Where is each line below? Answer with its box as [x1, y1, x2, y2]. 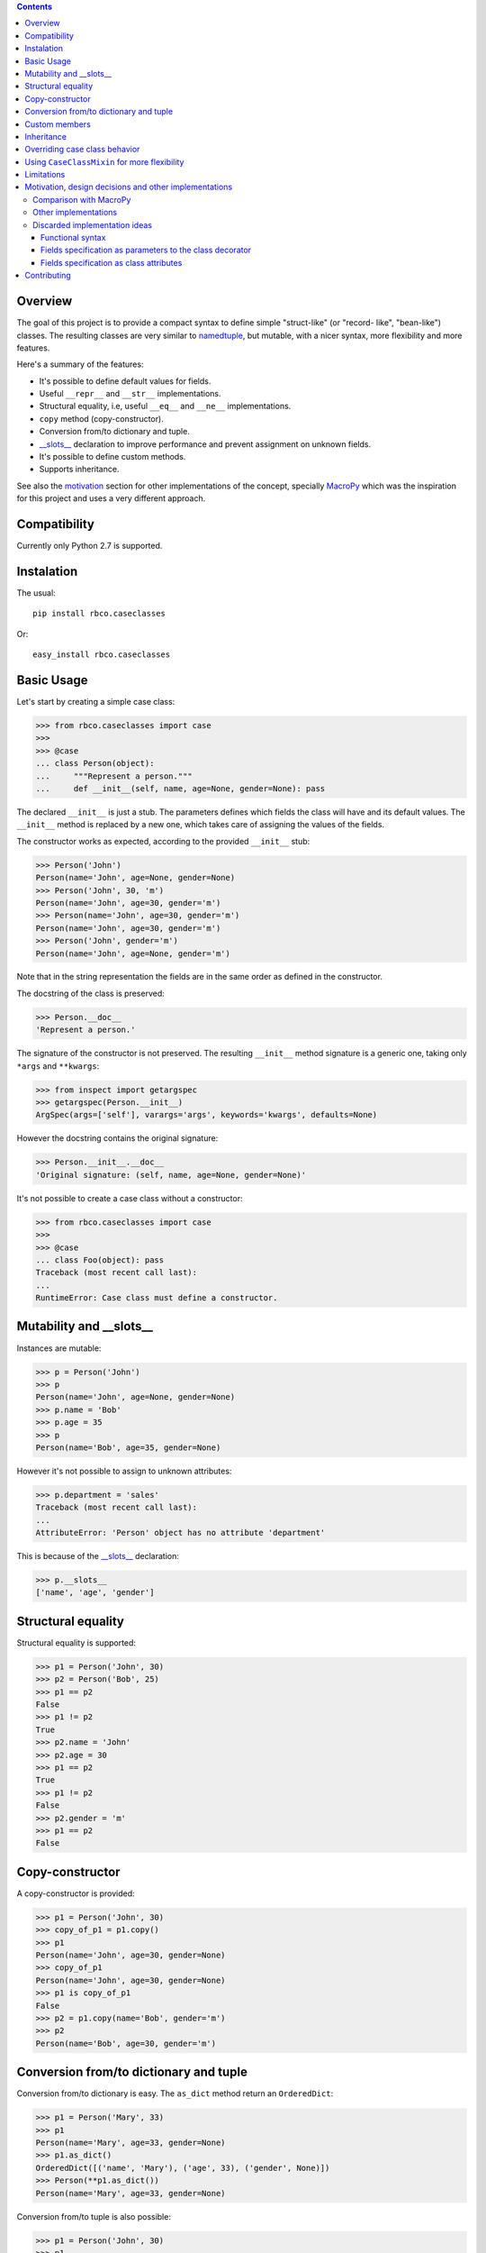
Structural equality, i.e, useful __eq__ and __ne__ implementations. [39, 401, 292, 412]
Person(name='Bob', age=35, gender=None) [35, 1442, 221, 1453]
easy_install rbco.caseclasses [32, 650, 171, 660]
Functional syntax [40, 233, 106, 243]
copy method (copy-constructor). [39, 413, 164, 424]
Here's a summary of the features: [16, 359, 144, 369]
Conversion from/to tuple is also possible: [16, 2211, 171, 2221]
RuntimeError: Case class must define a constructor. [35, 1293, 278, 1303]
